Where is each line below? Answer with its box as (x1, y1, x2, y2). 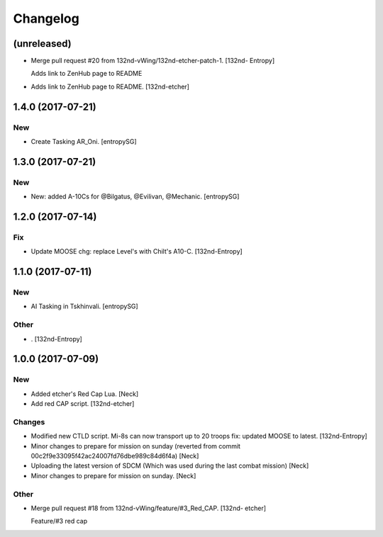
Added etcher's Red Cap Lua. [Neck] (30, 390, 139, 398)
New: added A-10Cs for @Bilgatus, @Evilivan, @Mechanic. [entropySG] (30, 192, 240, 201)
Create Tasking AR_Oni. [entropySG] (30, 137, 138, 145)
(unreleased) (13, 38, 72, 50)
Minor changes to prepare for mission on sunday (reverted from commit (30, 441, 241, 450)
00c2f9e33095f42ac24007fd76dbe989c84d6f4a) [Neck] (30, 452, 199, 460)
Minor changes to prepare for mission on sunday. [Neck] (30, 471, 196, 480)
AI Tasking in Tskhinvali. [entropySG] (30, 302, 138, 311)
